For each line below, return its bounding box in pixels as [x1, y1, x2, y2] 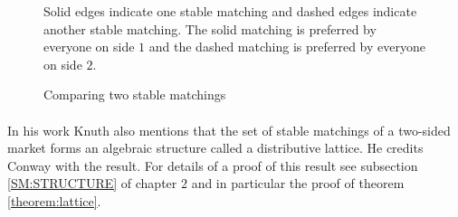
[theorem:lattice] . [7, 191, 101, 210]
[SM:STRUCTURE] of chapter [7, 174, 177, 193]
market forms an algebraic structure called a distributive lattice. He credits [7, 138, 424, 157]
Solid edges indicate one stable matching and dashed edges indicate [43, 2, 417, 20]
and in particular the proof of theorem [191, 174, 405, 193]
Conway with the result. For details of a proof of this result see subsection [7, 156, 418, 175]
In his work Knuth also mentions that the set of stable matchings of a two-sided [7, 120, 451, 139]
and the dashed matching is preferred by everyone [148, 37, 425, 56]
